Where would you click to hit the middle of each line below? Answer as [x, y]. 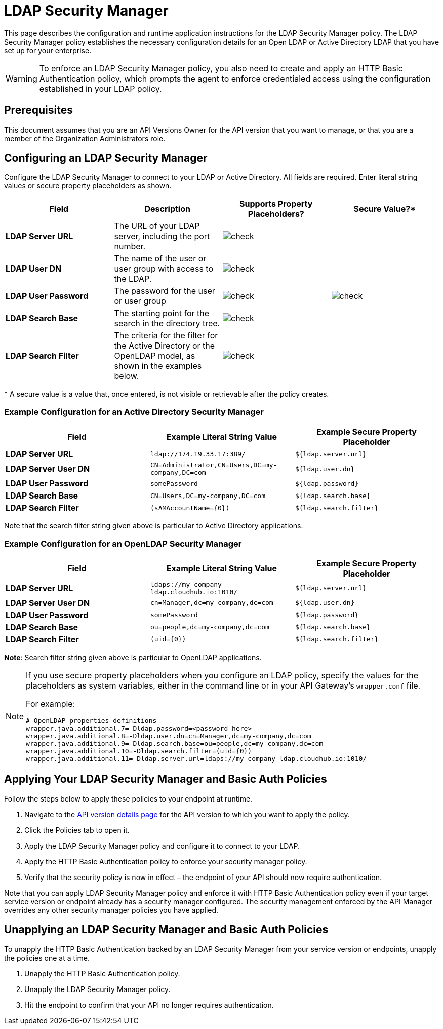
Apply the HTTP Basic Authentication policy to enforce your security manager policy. [166, 861]
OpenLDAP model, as [155, 356]
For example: [51, 703]
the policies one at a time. [47, 958]
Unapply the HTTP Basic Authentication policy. [102, 973]
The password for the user [165, 291]
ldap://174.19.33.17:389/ [198, 454]
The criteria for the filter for [166, 336]
